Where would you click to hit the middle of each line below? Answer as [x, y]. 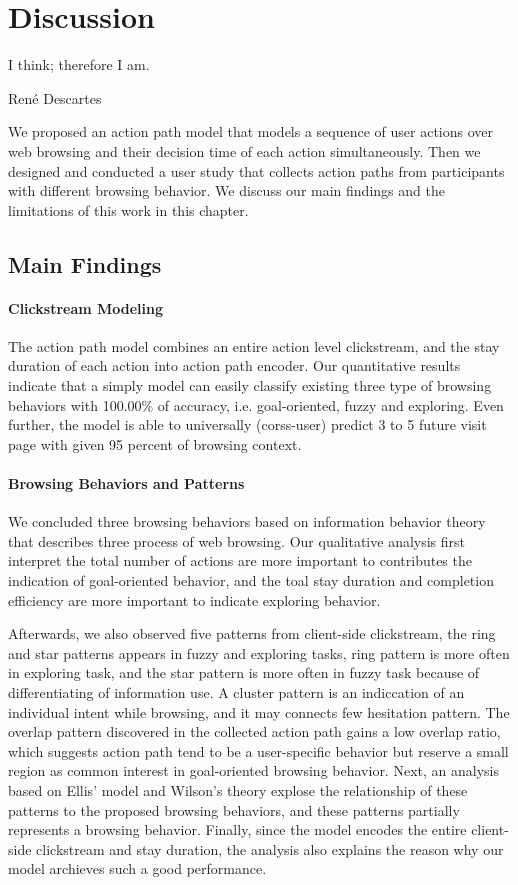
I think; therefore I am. [79, 64]
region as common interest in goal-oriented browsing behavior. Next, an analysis [253, 770]
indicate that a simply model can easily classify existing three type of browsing [250, 385]
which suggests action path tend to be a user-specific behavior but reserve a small [258, 750]
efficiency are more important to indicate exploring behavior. [194, 599]
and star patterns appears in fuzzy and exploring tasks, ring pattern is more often [259, 652]
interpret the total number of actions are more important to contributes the [240, 560]
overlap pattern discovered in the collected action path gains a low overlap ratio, [254, 731]
